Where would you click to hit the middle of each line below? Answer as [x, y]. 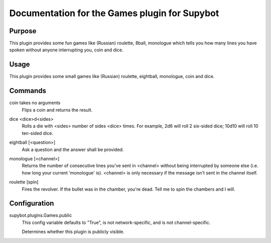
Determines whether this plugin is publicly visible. [73, 232]
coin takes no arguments [35, 103]
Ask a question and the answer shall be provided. [73, 149]
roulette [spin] [24, 182]
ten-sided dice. [38, 133]
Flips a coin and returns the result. [57, 110]
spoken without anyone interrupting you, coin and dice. [66, 50]
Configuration [32, 204]
